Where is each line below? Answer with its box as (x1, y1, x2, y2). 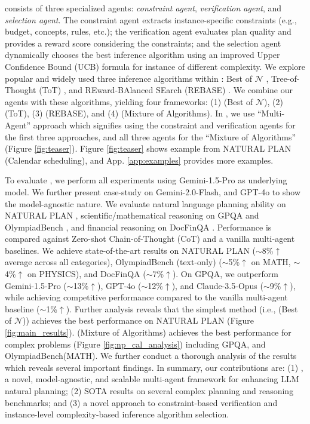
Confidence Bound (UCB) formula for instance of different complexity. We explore (5, 60, 306, 72)
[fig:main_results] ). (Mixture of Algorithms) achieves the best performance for (5, 326, 291, 339)
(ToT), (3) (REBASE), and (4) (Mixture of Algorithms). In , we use (5, 107, 255, 119)
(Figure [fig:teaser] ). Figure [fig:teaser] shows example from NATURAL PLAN (5, 142, 291, 155)
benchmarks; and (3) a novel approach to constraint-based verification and (5, 396, 278, 408)
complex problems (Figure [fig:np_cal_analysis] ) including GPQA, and (5, 337, 266, 350)
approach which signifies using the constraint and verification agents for (33, 118, 296, 131)
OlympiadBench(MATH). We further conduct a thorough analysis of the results (5, 349, 297, 362)
